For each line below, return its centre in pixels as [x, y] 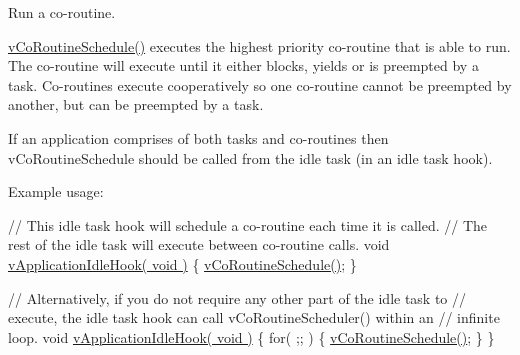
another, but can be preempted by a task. [136, 104]
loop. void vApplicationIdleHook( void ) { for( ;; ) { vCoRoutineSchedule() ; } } [251, 336]
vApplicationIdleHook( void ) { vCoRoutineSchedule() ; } [182, 263]
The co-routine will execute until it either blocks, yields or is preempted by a [243, 65]
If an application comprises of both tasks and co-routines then [198, 137]
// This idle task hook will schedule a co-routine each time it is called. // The [248, 224]
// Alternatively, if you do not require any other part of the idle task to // [237, 297]
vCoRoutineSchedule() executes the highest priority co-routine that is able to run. [259, 45]
